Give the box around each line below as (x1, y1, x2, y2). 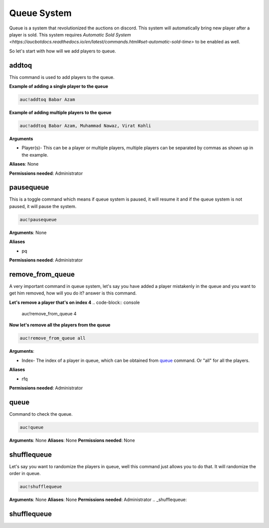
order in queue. (9, 471, 41, 477)
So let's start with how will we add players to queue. (9, 48, 117, 54)
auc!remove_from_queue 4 (21, 311, 77, 317)
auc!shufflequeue (19, 484, 62, 490)
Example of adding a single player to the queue (9, 83, 109, 89)
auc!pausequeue (19, 217, 57, 222)
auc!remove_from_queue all (19, 335, 86, 341)
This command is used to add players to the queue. (9, 74, 115, 80)
